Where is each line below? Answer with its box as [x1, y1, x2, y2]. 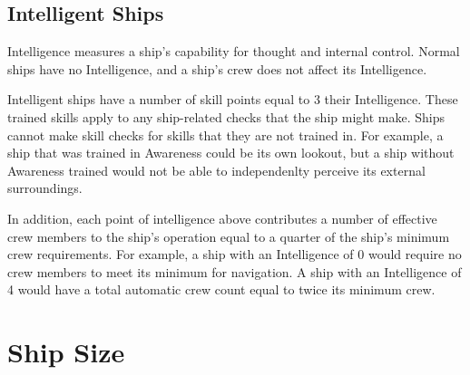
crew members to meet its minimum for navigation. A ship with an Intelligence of [7, 262, 462, 281]
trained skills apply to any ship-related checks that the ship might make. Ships [7, 107, 445, 126]
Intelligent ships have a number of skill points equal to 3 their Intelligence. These [7, 90, 458, 109]
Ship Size [7, 333, 125, 370]
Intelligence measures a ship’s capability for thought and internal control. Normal [7, 42, 460, 61]
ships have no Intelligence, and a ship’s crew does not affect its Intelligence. [7, 59, 427, 78]
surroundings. [7, 178, 83, 197]
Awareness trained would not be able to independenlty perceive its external [7, 160, 426, 179]
